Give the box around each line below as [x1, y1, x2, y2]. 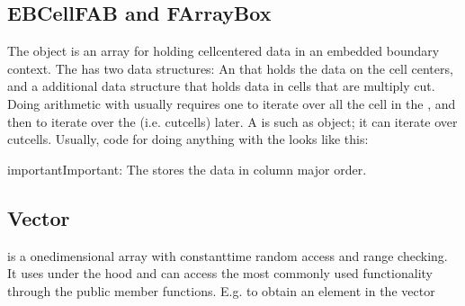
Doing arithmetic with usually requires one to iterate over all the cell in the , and [7, 94, 456, 112]
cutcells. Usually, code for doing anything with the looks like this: [7, 130, 369, 148]
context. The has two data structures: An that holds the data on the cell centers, [7, 58, 453, 77]
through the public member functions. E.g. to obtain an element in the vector [7, 281, 435, 300]
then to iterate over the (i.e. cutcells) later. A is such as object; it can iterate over [7, 112, 458, 130]
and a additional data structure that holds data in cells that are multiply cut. [7, 76, 435, 95]
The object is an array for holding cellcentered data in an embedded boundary [7, 41, 440, 60]
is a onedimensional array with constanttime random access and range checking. [7, 246, 448, 265]
